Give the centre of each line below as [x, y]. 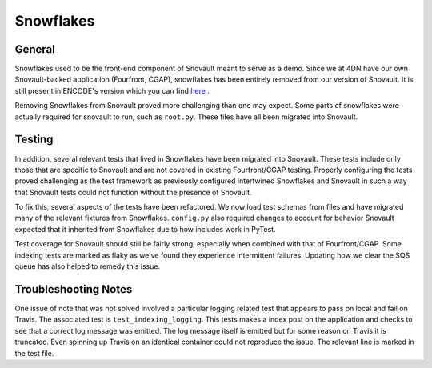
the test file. [34, 353]
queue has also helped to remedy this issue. [87, 266]
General [35, 49]
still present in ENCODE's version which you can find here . [112, 90]
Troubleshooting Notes [74, 289]
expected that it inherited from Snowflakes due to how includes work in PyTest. [145, 229]
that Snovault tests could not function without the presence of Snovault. [133, 192]
